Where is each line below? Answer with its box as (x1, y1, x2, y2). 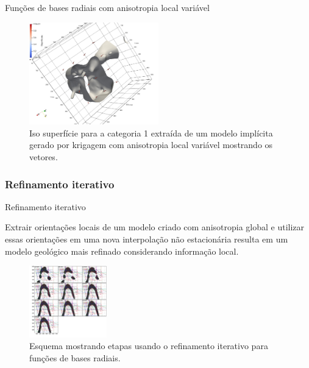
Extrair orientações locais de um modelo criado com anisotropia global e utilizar (5, 221, 305, 233)
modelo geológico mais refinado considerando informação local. (5, 244, 239, 257)
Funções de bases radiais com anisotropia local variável (5, 1, 210, 13)
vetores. (29, 150, 58, 163)
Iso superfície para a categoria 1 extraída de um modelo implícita (29, 126, 273, 139)
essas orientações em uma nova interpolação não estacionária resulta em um (5, 233, 288, 246)
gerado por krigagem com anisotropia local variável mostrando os (29, 138, 273, 151)
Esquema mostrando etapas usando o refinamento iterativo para (29, 339, 268, 352)
